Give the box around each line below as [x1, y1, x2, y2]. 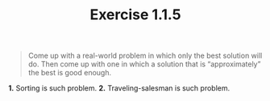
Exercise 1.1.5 [89, 6, 181, 24]
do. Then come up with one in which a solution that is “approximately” [27, 59, 261, 69]
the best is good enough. [27, 68, 112, 78]
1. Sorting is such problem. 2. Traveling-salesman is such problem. [8, 83, 231, 93]
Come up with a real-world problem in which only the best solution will [27, 50, 263, 61]
